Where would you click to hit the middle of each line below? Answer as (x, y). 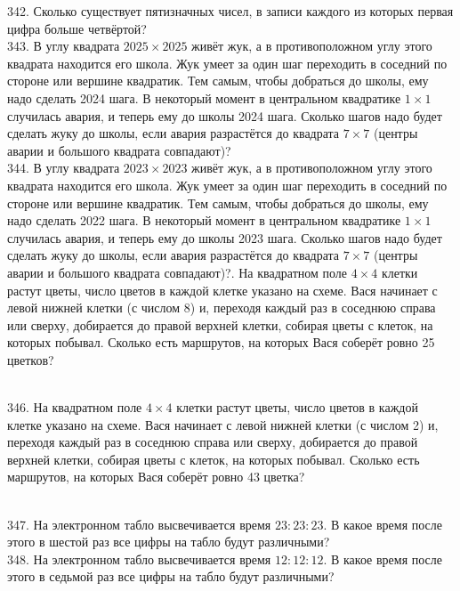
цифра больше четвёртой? (77, 28)
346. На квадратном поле (75, 407)
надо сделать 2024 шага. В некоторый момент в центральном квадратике (204, 97)
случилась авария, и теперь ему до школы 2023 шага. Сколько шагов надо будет (225, 237)
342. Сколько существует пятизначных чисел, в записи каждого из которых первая (230, 11)
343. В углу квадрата (64, 46)
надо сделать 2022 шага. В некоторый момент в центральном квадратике (204, 220)
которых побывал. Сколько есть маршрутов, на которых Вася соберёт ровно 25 (221, 342)
